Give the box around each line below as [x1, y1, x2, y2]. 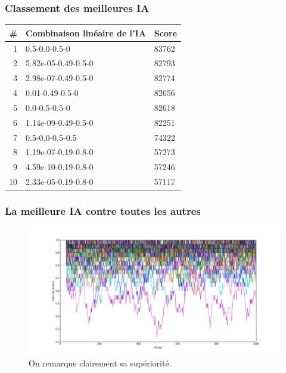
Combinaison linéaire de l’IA [26, 26, 146, 39]
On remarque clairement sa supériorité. [29, 356, 172, 369]
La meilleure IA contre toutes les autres [5, 204, 201, 218]
